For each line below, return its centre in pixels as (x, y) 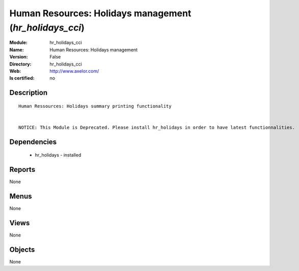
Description (29, 93)
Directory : (20, 64)
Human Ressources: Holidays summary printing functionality (95, 106)
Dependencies (33, 142)
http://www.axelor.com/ (74, 71)
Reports (22, 170)
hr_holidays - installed (58, 155)
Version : (19, 57)
